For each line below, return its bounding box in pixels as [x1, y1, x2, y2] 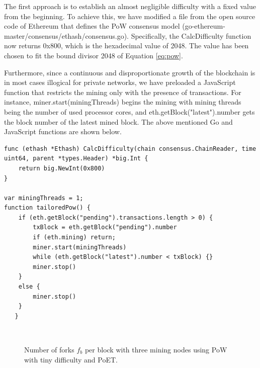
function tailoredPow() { [4, 204, 91, 212]
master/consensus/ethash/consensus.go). [4, 30, 129, 41]
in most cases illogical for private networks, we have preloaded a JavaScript [4, 77, 236, 87]
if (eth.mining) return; [33, 234, 116, 241]
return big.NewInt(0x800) [18, 164, 105, 172]
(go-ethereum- [182, 21, 225, 31]
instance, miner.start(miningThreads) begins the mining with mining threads [4, 97, 241, 107]
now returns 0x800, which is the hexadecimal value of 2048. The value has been [4, 40, 249, 51]
